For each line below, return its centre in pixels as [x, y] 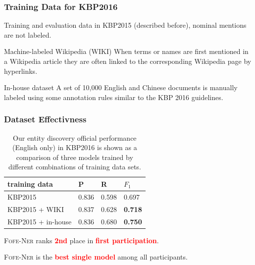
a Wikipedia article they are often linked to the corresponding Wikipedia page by [128, 61]
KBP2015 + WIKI [36, 209]
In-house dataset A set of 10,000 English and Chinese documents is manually [121, 87]
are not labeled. [28, 34]
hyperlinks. [21, 71]
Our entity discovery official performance [75, 137]
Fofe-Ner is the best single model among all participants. [96, 257]
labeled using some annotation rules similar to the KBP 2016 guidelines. [114, 97]
